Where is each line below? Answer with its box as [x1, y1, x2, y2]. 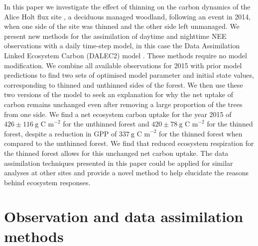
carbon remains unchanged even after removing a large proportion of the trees [4, 99, 243, 109]
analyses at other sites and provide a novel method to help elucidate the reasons [4, 167, 249, 178]
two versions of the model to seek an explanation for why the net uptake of [4, 89, 233, 100]
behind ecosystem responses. [4, 177, 91, 187]
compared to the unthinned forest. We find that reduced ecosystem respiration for [4, 138, 254, 148]
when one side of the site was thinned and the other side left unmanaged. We [4, 21, 240, 31]
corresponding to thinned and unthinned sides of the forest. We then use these [4, 79, 243, 90]
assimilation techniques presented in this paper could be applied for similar [4, 157, 233, 168]
